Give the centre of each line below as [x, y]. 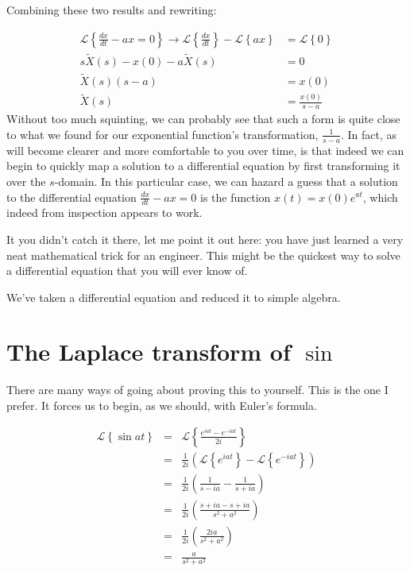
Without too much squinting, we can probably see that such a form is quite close [203, 119]
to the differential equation [72, 197]
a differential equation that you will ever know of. [127, 271]
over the [26, 181]
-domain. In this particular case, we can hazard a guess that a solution [226, 181]
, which [380, 197]
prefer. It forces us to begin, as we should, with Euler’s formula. [162, 406]
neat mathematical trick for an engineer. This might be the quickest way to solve [203, 255]
